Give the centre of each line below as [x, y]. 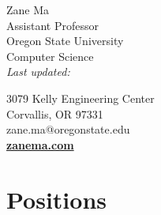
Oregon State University [65, 41]
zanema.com [40, 144]
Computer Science [50, 56]
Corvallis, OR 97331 [55, 113]
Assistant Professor [52, 25]
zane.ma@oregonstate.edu [68, 129]
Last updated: [38, 72]
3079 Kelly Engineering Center [80, 98]
